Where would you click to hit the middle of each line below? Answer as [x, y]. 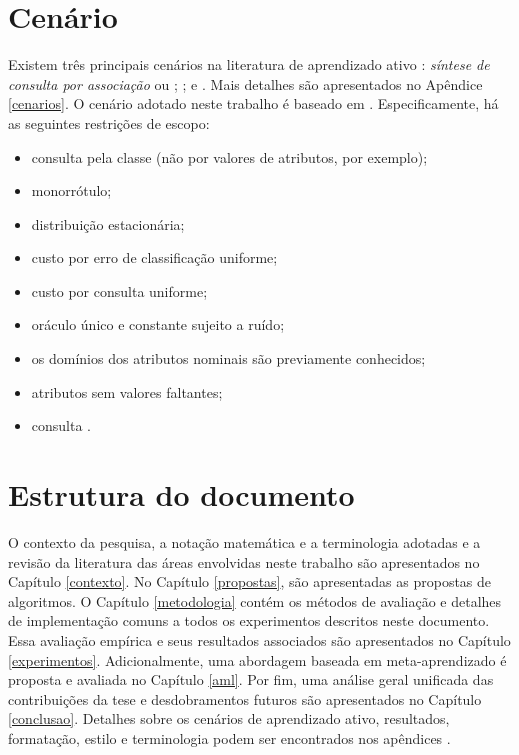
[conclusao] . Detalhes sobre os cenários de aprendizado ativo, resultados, [229, 718]
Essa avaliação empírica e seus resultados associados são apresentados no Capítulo [259, 639]
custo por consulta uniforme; [119, 290]
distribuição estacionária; [108, 223]
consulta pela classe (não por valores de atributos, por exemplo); [229, 156]
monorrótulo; [71, 190]
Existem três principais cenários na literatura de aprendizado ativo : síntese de [249, 64]
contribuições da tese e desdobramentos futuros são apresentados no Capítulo [245, 698]
